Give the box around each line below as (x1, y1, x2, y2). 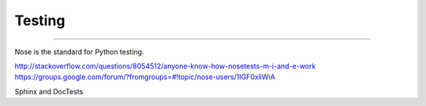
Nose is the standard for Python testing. (14, 47, 144, 57)
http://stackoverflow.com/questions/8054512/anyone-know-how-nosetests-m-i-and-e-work (14, 61, 316, 71)
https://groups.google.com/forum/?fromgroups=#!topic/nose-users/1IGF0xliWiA (14, 72, 275, 82)
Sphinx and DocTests (14, 86, 84, 96)
